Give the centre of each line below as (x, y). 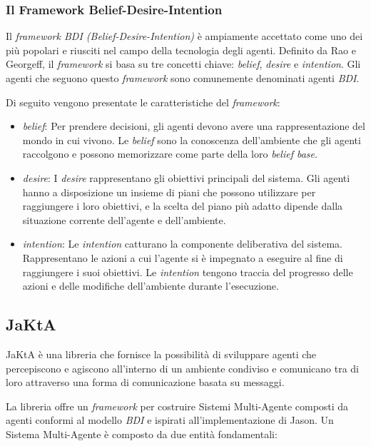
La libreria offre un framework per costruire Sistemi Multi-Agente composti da (177, 406)
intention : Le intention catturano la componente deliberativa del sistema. (182, 244)
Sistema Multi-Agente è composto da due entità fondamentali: (142, 434)
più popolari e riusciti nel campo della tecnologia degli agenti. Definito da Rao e (181, 50)
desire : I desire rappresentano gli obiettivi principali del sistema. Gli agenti (186, 177)
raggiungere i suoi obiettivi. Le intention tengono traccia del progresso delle (188, 272)
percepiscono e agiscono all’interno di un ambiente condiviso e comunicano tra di (183, 368)
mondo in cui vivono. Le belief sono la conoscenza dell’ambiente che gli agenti (192, 140)
